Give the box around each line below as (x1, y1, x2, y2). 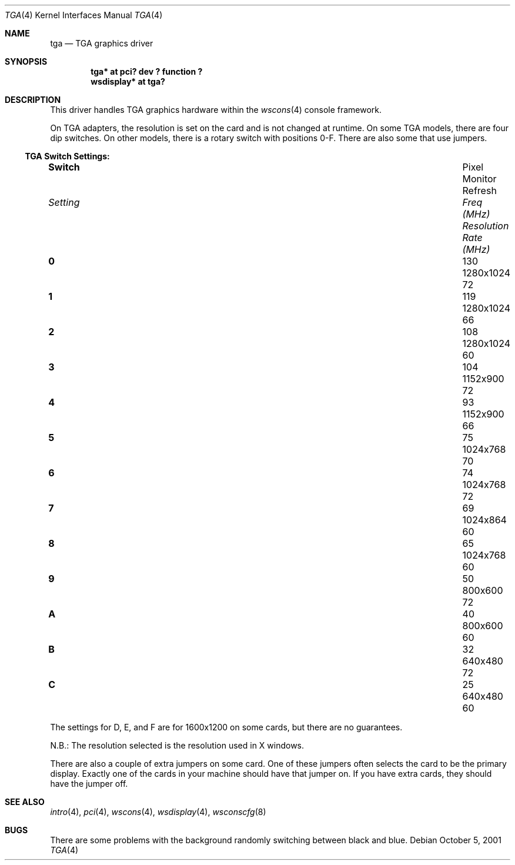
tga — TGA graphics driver (50, 38, 153, 48)
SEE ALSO (5, 797, 45, 807)
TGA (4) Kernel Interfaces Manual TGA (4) (5, 10, 163, 20)
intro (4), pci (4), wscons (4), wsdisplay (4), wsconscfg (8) (50, 807, 266, 817)
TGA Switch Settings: (25, 151, 110, 161)
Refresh (462, 185, 497, 196)
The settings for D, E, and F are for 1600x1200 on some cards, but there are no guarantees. (50, 722, 403, 732)
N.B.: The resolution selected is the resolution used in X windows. (50, 740, 305, 750)
